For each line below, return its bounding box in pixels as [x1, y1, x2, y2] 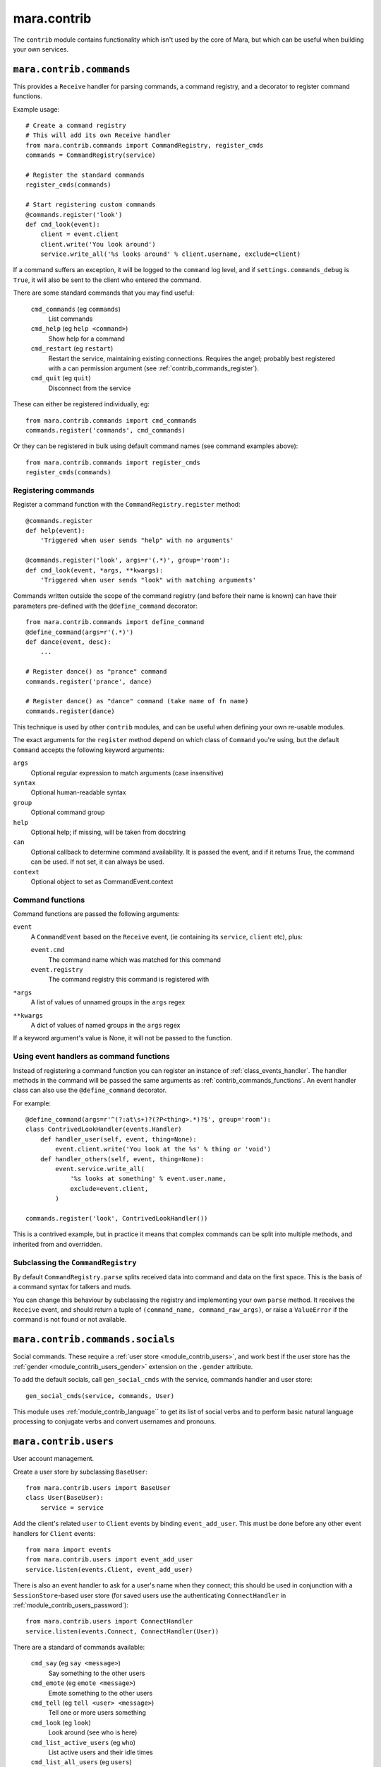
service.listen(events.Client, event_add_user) [25, 1566, 193, 1573]
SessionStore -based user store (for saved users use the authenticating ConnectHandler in [13, 1591, 286, 1599]
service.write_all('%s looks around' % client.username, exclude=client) [40, 250, 301, 258]
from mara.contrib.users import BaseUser [25, 1484, 171, 1492]
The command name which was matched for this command [48, 955, 222, 964]
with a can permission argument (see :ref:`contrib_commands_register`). [48, 364, 260, 372]
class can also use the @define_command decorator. [13, 1086, 167, 1095]
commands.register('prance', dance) [25, 677, 152, 686]
